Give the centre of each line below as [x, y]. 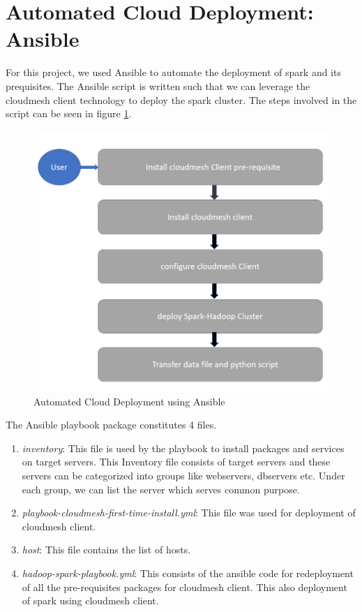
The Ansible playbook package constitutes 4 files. [111, 425]
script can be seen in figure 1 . [69, 113]
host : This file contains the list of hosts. [106, 550]
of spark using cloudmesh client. [90, 600]
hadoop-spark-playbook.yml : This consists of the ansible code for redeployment [188, 573]
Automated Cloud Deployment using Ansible [129, 401]
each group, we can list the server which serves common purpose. [161, 489]
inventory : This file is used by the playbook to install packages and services [183, 448]
